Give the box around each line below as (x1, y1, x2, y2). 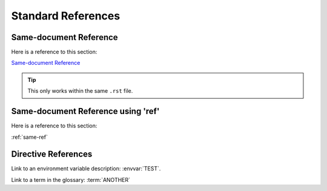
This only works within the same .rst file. (27, 87, 133, 95)
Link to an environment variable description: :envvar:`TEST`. (11, 165, 161, 172)
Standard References (11, 9, 121, 22)
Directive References (11, 149, 93, 159)
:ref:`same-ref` (11, 133, 48, 141)
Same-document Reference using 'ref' (11, 106, 160, 116)
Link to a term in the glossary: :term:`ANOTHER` (11, 176, 130, 183)
